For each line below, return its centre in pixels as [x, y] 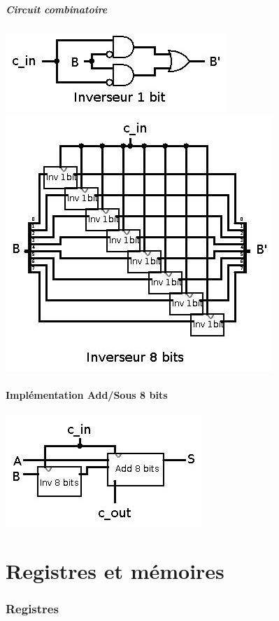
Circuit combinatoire [57, 9]
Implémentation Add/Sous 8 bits [87, 395]
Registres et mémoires [115, 571]
